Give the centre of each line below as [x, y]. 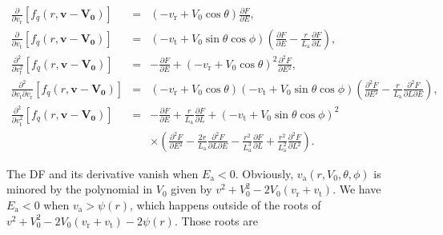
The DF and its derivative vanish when [103, 173]
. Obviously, [264, 173]
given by [191, 189]
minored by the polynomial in [80, 189]
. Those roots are [216, 220]
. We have [357, 189]
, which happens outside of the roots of [225, 205]
